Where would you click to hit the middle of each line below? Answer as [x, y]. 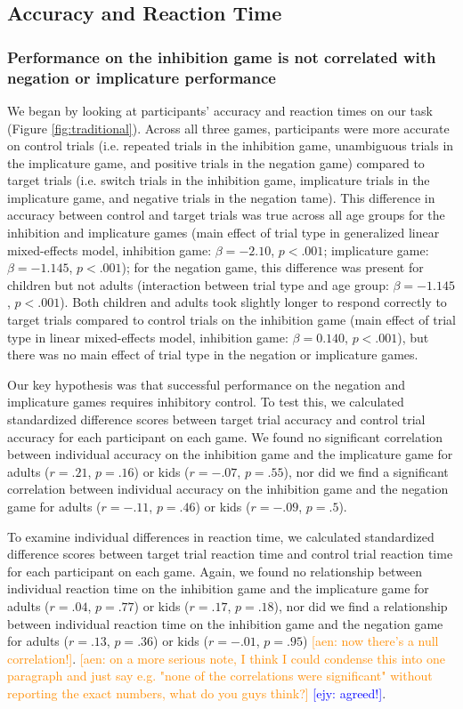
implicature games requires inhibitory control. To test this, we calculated [206, 402]
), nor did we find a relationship [361, 605]
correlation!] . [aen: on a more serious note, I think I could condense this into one [227, 658]
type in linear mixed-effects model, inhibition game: [148, 337]
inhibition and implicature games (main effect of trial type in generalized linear [223, 233]
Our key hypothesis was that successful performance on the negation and [207, 384]
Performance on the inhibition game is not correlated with [222, 56]
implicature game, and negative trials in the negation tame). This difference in [221, 197]
